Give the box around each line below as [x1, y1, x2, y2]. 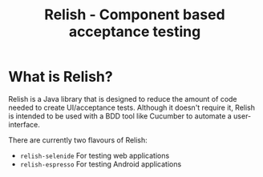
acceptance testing [68, 22, 201, 41]
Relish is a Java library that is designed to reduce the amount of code [8, 94, 238, 103]
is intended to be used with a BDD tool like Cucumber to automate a [8, 111, 233, 121]
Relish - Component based [43, 6, 226, 24]
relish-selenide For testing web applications [19, 151, 170, 160]
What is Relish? [8, 68, 114, 86]
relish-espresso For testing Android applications [19, 159, 182, 169]
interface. [8, 119, 40, 129]
